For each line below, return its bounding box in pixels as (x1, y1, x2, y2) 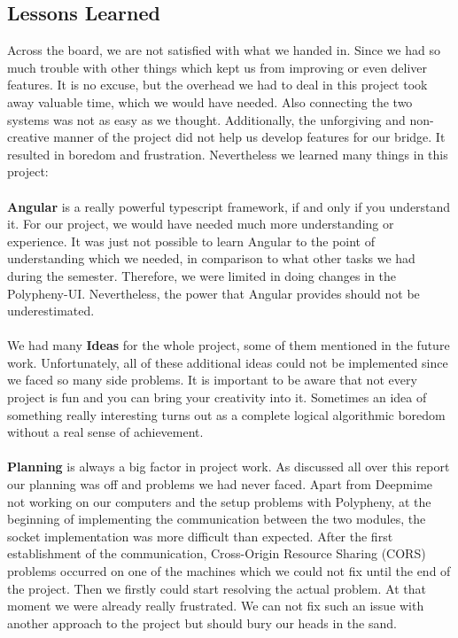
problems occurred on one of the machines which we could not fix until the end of (7, 562, 451, 580)
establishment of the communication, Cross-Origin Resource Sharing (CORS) (7, 544, 426, 563)
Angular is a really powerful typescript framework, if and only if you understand (7, 197, 451, 215)
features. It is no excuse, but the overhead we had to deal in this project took (7, 75, 428, 94)
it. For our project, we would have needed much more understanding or (7, 214, 394, 233)
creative (7, 128, 50, 146)
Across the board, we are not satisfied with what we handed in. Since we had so (7, 41, 440, 59)
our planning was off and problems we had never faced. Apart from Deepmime (7, 475, 433, 494)
